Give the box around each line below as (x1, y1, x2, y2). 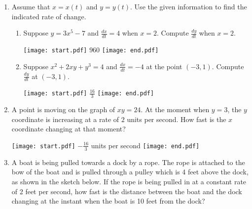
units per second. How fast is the (127, 114, 226, 124)
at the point (146, 61, 182, 71)
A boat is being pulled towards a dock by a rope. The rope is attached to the (11, 157, 245, 167)
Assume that (11, 1, 50, 11)
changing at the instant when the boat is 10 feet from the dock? (11, 196, 205, 206)
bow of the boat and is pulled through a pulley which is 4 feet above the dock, (11, 167, 249, 177)
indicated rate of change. (11, 11, 86, 21)
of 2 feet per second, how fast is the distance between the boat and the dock (11, 186, 242, 196)
